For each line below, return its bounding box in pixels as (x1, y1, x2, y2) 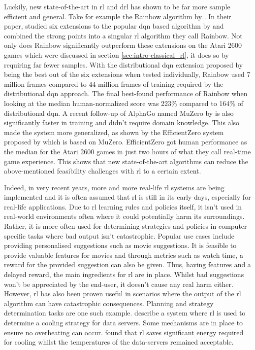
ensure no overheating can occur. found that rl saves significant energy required (4, 327, 244, 337)
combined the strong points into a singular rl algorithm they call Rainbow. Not (4, 30, 243, 40)
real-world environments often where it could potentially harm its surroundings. (4, 211, 245, 221)
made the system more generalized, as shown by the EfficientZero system (4, 127, 224, 137)
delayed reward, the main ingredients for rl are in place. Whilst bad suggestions (4, 269, 244, 280)
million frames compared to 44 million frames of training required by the (4, 78, 223, 89)
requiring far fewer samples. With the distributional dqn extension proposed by (4, 59, 243, 70)
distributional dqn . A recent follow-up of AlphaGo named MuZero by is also (4, 107, 234, 118)
